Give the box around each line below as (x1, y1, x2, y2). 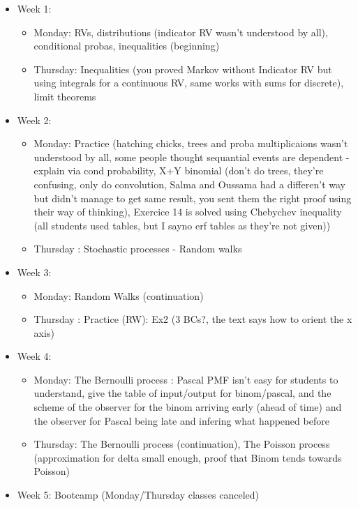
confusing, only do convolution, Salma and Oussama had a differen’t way (33, 176, 345, 191)
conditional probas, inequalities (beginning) (33, 38, 220, 53)
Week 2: (17, 112, 52, 127)
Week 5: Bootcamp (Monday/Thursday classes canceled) (17, 487, 260, 502)
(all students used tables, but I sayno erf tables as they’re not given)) (33, 218, 331, 232)
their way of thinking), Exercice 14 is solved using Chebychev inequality (33, 204, 342, 219)
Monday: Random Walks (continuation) (33, 288, 204, 303)
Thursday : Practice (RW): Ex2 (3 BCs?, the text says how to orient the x (33, 312, 352, 326)
